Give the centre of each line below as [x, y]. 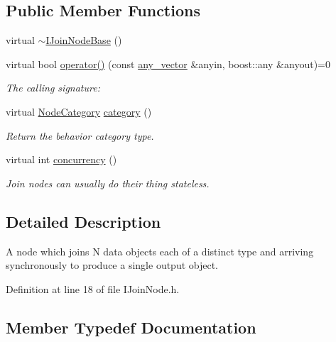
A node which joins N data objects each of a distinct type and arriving [160, 251]
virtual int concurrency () [61, 159]
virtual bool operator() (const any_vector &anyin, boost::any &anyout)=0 [168, 64]
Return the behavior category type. [80, 135]
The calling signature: [53, 88]
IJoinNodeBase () [84, 40]
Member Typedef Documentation [131, 327]
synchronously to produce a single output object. [112, 265]
